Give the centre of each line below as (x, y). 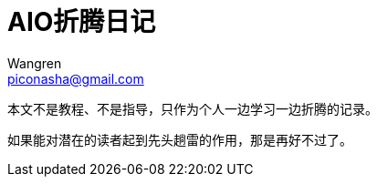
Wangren (35, 63)
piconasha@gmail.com (76, 78)
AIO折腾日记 (82, 22)
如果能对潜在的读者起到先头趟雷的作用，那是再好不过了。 (180, 139)
